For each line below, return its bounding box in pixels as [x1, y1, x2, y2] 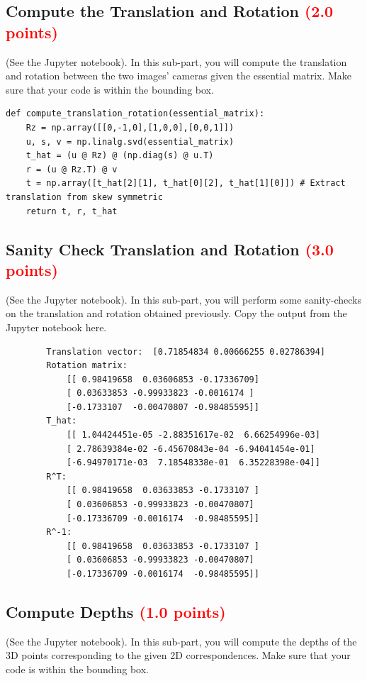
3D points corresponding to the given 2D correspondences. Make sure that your [6, 648, 351, 663]
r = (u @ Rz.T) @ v [26, 164, 118, 175]
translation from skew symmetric [6, 192, 163, 202]
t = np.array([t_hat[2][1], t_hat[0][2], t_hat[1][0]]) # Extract [26, 178, 346, 189]
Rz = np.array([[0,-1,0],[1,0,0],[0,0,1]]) [26, 122, 235, 133]
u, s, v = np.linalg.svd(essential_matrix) [26, 136, 235, 147]
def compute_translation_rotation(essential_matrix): [6, 109, 265, 119]
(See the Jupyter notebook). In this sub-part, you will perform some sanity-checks [6, 292, 362, 306]
